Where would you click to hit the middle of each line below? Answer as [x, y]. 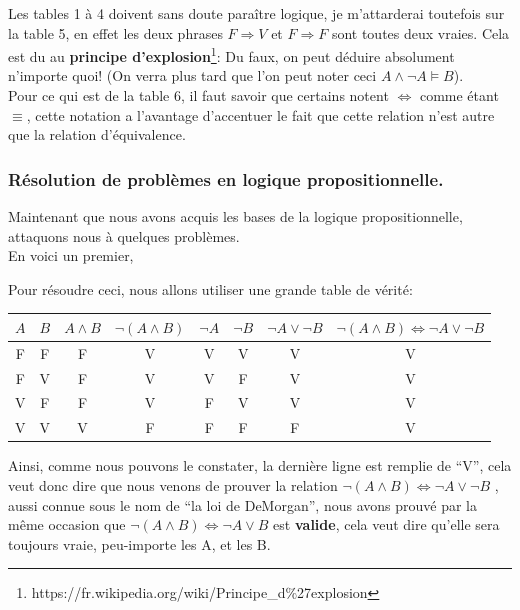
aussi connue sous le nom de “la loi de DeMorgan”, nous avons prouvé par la [242, 504]
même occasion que [67, 524]
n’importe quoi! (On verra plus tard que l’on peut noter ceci [192, 75]
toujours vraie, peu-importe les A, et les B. [139, 543]
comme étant [459, 95]
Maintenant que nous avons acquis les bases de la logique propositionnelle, [235, 216]
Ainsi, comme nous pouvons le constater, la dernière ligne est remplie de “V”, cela [260, 465]
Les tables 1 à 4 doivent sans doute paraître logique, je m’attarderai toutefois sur [256, 13]
